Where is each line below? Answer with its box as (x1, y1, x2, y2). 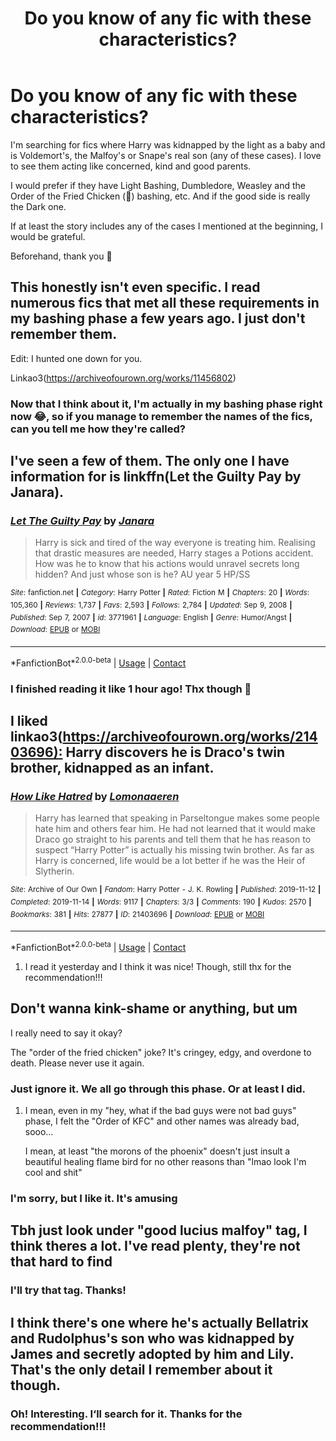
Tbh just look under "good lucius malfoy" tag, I (10, 1222, 308, 1239)
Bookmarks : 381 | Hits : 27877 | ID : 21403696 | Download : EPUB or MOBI (10, 909, 265, 919)
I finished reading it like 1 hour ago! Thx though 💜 (10, 682, 252, 696)
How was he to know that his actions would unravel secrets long (34, 558, 300, 570)
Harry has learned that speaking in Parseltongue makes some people (34, 812, 320, 824)
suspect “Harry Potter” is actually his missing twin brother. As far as (34, 844, 315, 856)
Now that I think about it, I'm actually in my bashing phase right (10, 397, 323, 411)
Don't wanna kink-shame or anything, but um (10, 1000, 298, 1017)
